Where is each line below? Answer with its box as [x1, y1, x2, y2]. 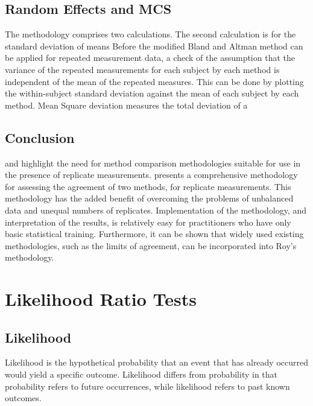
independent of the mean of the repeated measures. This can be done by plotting [5, 75, 304, 87]
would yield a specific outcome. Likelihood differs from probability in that [5, 368, 278, 381]
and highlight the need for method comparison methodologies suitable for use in [5, 156, 301, 169]
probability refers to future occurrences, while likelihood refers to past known [5, 379, 290, 392]
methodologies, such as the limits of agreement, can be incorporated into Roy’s [5, 239, 297, 252]
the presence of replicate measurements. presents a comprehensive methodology [5, 168, 298, 181]
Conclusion [5, 128, 75, 147]
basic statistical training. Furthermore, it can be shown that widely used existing [5, 227, 304, 240]
